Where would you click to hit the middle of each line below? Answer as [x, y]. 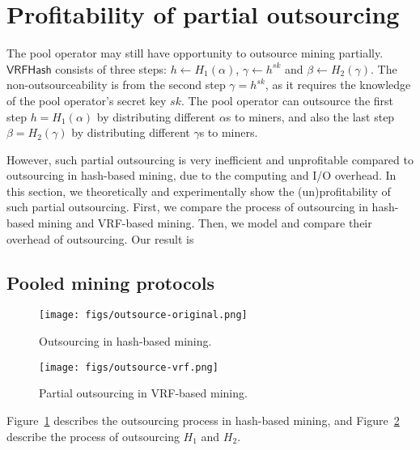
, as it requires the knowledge [338, 85]
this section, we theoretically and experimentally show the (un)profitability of [199, 191]
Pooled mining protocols [110, 282]
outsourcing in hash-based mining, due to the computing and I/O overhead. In [202, 175]
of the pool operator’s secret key [87, 100]
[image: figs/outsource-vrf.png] [129, 367]
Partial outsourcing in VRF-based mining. [143, 393]
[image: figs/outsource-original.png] [143, 315]
